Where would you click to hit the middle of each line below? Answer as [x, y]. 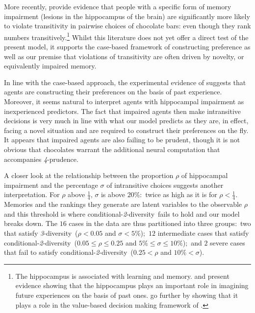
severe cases [228, 242]
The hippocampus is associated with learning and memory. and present [122, 276]
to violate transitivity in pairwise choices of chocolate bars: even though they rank [127, 26]
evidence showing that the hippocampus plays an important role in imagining [132, 285]
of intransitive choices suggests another [165, 185]
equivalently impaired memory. [50, 66]
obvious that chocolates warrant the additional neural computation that [112, 149]
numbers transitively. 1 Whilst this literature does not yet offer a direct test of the [126, 36]
